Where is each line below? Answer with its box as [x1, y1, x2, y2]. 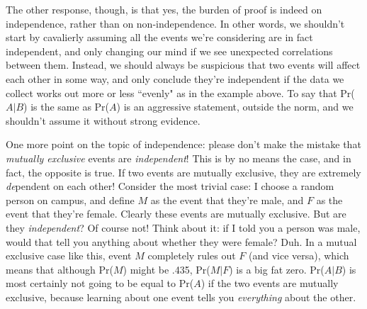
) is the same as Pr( [23, 99, 110, 114]
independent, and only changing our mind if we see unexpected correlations [6, 43, 333, 58]
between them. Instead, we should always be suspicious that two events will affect [6, 57, 361, 72]
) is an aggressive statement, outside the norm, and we [116, 99, 354, 114]
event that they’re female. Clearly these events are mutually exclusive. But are [6, 206, 346, 221]
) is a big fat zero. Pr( [229, 262, 324, 276]
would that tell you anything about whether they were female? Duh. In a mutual [6, 234, 357, 249]
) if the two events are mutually [201, 276, 339, 291]
